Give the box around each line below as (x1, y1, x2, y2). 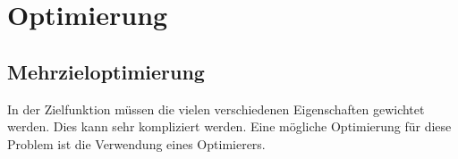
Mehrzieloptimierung (7, 57, 205, 85)
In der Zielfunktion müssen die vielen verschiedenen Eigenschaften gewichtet (7, 99, 425, 118)
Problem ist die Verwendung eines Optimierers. (7, 134, 266, 153)
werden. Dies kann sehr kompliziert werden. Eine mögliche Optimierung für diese (7, 117, 452, 136)
